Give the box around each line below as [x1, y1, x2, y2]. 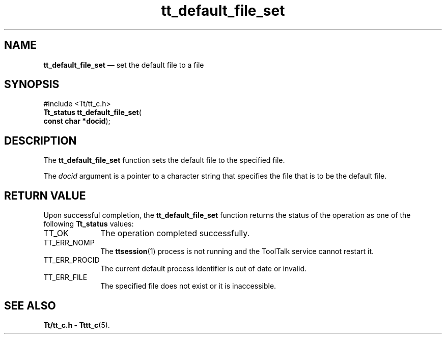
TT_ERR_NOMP [43, 238, 95, 247]
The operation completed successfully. [100, 228, 250, 239]
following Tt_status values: [43, 219, 134, 229]
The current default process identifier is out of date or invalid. [100, 264, 307, 273]
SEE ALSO [4, 299, 56, 312]
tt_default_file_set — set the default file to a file [43, 60, 204, 69]
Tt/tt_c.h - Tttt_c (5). [43, 320, 110, 329]
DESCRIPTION [4, 134, 77, 147]
